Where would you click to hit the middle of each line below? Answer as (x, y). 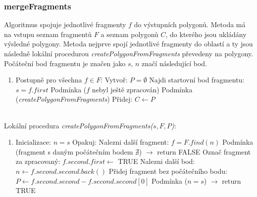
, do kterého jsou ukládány (206, 34)
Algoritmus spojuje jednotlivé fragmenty (65, 24)
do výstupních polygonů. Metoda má (190, 24)
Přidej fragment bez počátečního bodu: (168, 171)
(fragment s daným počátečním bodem (74, 151)
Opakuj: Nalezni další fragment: (120, 142)
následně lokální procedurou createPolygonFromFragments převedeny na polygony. (129, 53)
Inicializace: (33, 142)
